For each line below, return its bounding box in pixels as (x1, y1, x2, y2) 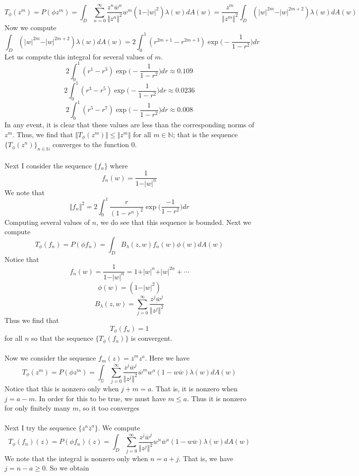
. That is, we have (179, 453, 234, 463)
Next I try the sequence (4, 422, 76, 432)
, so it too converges (78, 403, 139, 413)
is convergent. (131, 333, 173, 343)
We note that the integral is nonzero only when (4, 453, 148, 463)
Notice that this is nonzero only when (4, 383, 119, 394)
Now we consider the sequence (4, 353, 96, 363)
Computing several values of (4, 216, 90, 227)
